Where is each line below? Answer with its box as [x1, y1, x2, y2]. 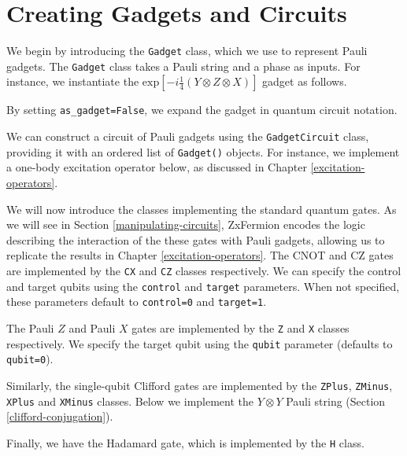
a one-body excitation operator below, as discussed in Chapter [6, 159, 307, 175]
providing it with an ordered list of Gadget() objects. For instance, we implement [6, 143, 400, 160]
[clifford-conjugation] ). [6, 408, 113, 425]
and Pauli [68, 319, 116, 336]
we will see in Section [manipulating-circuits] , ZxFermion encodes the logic [6, 216, 365, 233]
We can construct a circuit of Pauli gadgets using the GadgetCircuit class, [6, 128, 369, 145]
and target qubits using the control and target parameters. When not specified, [6, 278, 400, 294]
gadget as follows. [262, 73, 347, 90]
